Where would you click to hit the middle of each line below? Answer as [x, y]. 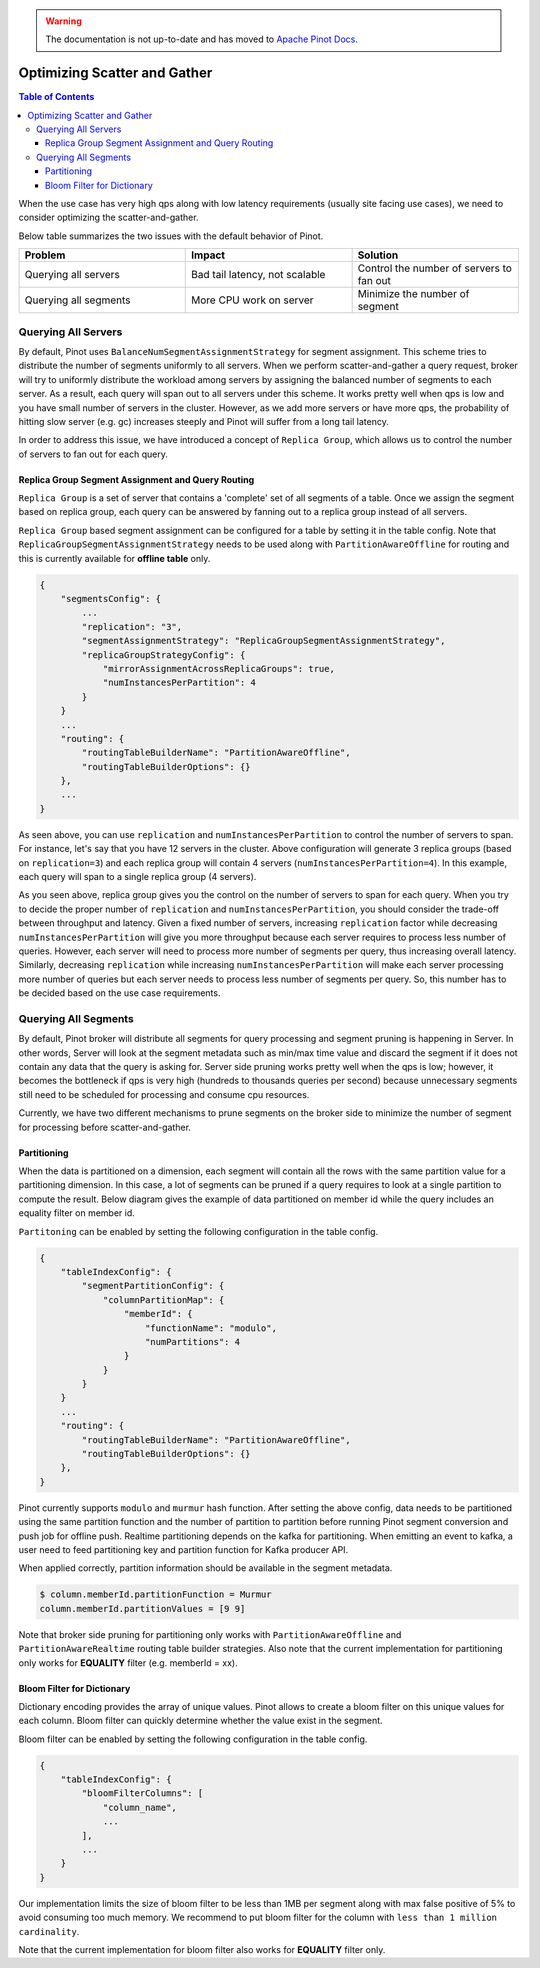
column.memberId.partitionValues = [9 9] [142, 1608]
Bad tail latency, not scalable [258, 275]
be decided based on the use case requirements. [119, 993]
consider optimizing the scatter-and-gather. [108, 217]
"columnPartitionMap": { [163, 1299]
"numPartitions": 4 [192, 1341]
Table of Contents [56, 97]
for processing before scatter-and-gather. [105, 1127]
